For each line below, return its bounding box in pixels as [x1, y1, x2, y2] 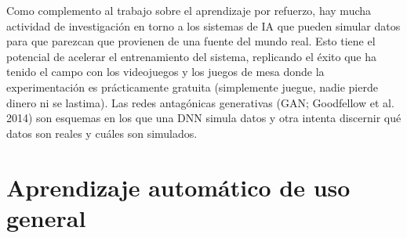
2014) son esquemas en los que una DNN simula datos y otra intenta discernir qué [6, 110, 402, 126]
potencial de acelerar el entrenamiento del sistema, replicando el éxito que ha [6, 48, 376, 64]
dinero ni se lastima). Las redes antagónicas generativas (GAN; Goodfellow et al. [6, 94, 394, 110]
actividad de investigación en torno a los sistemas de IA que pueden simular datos [6, 17, 401, 34]
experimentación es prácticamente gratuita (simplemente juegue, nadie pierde [6, 78, 378, 95]
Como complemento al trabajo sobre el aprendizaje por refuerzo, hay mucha [6, 2, 372, 18]
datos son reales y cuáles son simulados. [6, 124, 198, 141]
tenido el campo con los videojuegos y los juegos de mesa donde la [6, 63, 325, 80]
